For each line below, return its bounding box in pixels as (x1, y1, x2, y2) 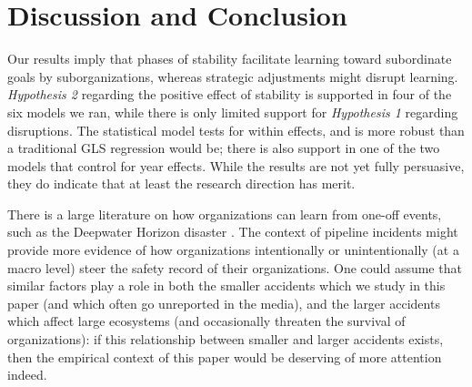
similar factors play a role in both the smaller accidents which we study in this (7, 276, 446, 295)
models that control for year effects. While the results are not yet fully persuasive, (7, 156, 465, 175)
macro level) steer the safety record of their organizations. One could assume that (7, 258, 462, 277)
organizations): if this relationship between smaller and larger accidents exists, (7, 330, 444, 349)
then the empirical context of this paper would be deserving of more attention (7, 347, 442, 366)
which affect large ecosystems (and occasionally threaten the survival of (7, 311, 406, 331)
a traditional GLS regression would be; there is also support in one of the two (7, 138, 440, 158)
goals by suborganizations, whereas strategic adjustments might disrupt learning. (7, 66, 458, 86)
